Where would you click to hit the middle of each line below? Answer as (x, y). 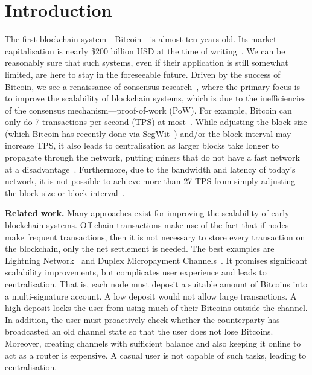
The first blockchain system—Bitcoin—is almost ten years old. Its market (141, 39)
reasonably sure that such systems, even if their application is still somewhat (147, 62)
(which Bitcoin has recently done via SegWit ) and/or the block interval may (148, 133)
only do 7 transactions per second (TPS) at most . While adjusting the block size (156, 122)
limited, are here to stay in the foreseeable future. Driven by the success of (143, 74)
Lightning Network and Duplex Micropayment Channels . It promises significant (156, 260)
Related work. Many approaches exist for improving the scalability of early (147, 213)
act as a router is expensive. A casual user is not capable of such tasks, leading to (156, 355)
